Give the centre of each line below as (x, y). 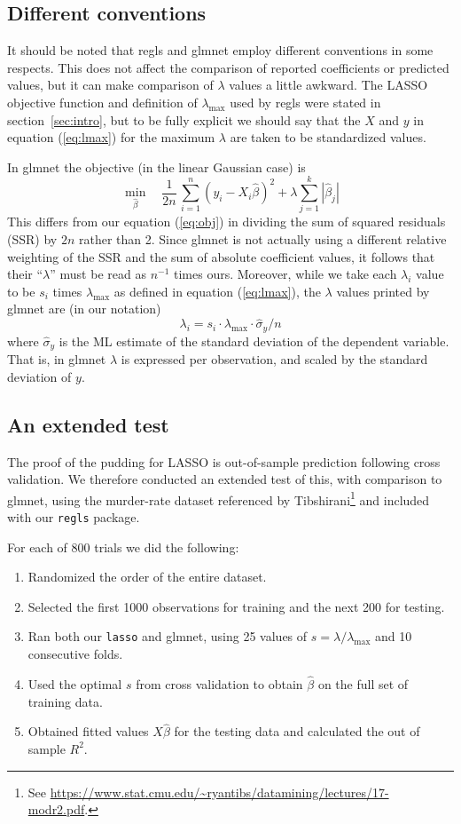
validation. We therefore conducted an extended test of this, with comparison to (225, 479)
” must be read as (98, 274)
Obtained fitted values (88, 731)
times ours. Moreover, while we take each (285, 274)
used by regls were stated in (305, 102)
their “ (25, 274)
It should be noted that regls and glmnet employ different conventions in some (220, 50)
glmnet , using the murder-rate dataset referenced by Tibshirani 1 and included (219, 498)
